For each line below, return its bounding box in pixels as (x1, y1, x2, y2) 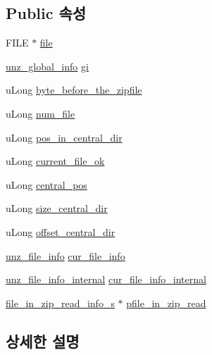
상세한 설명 (6, 330, 80, 351)
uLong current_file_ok (6, 154, 105, 168)
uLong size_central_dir (6, 201, 108, 216)
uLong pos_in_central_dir (6, 130, 123, 144)
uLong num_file (6, 106, 75, 120)
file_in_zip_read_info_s (6, 295, 115, 310)
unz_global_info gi (6, 58, 89, 73)
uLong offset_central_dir (6, 224, 116, 239)
